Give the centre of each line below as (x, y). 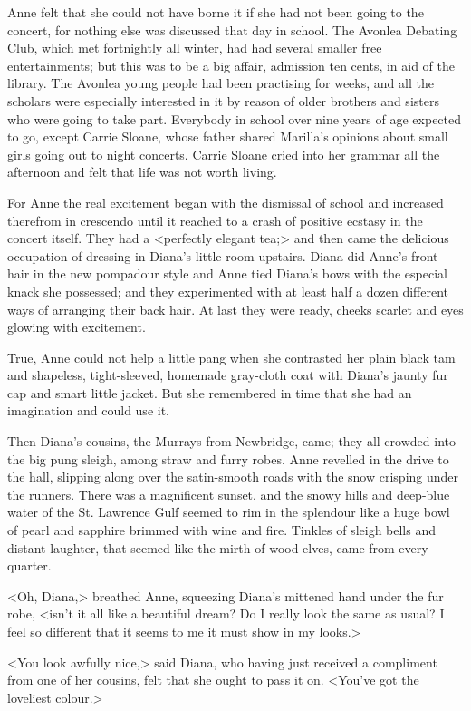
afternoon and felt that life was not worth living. (142, 172)
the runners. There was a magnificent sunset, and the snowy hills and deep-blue (229, 494)
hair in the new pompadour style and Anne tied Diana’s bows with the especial (227, 273)
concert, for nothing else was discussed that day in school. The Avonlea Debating (232, 29)
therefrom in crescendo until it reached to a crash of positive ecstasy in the (215, 220)
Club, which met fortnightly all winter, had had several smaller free (195, 48)
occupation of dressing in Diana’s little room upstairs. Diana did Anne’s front (223, 255)
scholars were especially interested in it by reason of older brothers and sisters (223, 100)
